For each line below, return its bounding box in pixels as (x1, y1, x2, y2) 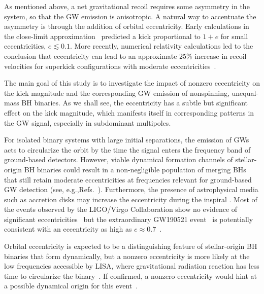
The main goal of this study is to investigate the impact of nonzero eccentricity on (4, 78, 260, 88)
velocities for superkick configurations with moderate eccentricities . (4, 60, 216, 71)
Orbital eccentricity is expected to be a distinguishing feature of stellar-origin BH (4, 241, 257, 251)
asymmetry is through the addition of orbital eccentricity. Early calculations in (4, 21, 249, 31)
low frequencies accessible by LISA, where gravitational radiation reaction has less (4, 261, 259, 271)
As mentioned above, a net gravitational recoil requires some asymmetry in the (4, 1, 250, 11)
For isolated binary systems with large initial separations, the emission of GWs (4, 134, 249, 145)
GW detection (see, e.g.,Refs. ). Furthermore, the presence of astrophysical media (4, 184, 258, 195)
